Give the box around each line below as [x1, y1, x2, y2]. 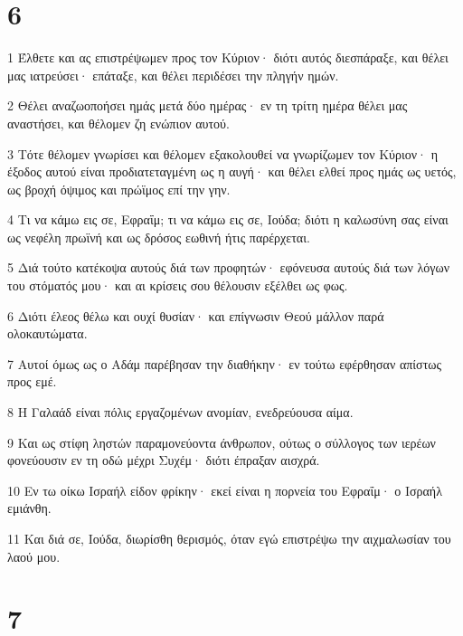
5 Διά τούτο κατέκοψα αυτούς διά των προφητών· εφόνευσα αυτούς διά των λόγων [7, 258, 450, 277]
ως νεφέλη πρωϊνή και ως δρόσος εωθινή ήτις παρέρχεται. [7, 227, 310, 246]
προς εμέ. [7, 372, 57, 391]
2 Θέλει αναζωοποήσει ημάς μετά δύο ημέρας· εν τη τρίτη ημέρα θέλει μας [7, 96, 408, 115]
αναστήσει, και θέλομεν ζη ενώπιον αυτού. [7, 113, 230, 132]
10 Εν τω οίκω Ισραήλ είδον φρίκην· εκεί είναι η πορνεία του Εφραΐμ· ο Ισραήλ [7, 480, 442, 499]
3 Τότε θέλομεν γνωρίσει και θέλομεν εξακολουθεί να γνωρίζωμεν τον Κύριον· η [7, 144, 438, 163]
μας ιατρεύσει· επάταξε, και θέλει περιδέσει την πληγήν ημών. [7, 65, 339, 84]
